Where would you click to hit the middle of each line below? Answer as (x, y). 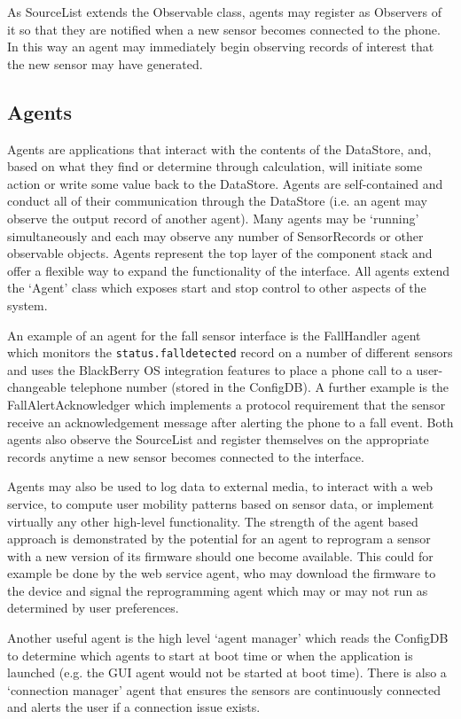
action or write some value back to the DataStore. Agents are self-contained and (225, 183)
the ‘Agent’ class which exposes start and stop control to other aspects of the (217, 288)
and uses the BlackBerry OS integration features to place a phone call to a (210, 369)
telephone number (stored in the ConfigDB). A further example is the (260, 387)
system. (27, 305)
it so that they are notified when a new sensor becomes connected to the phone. (224, 29)
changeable (37, 387)
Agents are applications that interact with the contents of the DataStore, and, (219, 148)
